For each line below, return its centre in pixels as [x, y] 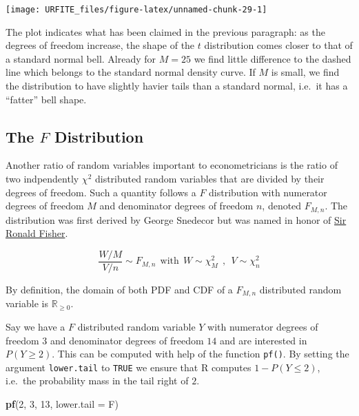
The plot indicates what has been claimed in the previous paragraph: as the [165, 31]
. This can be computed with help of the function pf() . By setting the [201, 354]
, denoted [282, 206]
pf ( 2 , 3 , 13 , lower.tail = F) [62, 404]
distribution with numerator [268, 192]
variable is [27, 303]
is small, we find [305, 72]
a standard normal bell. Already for [81, 58]
